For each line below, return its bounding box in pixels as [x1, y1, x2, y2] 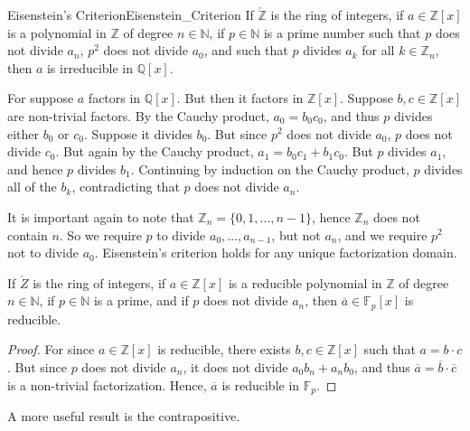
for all [362, 41, 395, 60]
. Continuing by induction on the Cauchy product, [130, 159, 409, 178]
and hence [7, 159, 63, 178]
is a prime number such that [263, 23, 421, 42]
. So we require [59, 225, 142, 244]
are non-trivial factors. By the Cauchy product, [7, 106, 269, 125]
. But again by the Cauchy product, [55, 142, 254, 161]
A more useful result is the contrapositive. [7, 407, 240, 425]
